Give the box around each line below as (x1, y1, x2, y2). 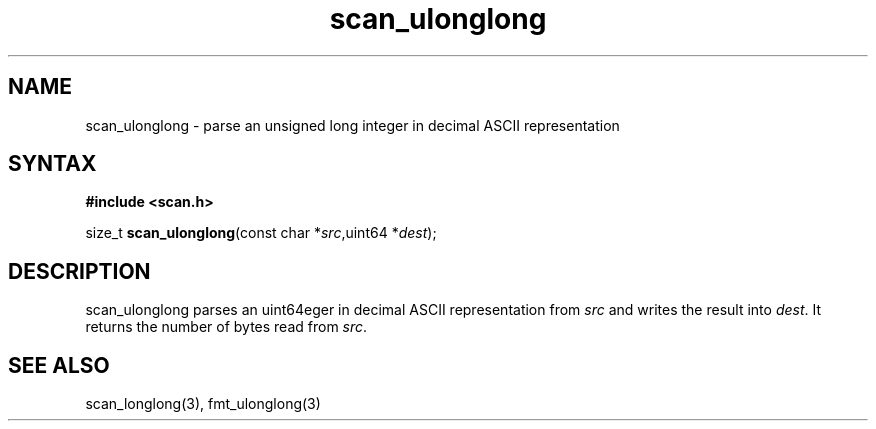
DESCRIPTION (8, 258, 151, 284)
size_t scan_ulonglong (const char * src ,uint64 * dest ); (85, 224, 437, 242)
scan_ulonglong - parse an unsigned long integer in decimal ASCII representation (85, 116, 620, 134)
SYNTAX (8, 151, 97, 177)
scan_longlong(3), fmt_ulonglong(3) (85, 395, 321, 413)
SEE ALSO (8, 352, 110, 378)
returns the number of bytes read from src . (85, 318, 368, 336)
